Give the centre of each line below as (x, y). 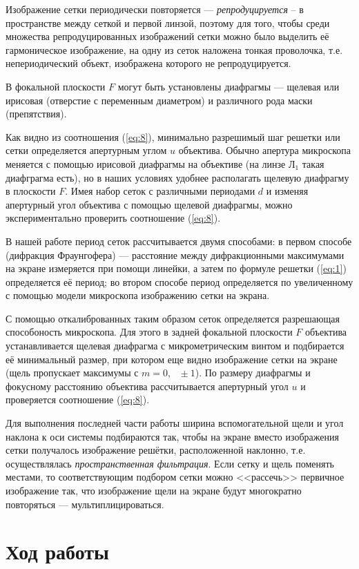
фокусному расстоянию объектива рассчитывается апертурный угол (147, 386)
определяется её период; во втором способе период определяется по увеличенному (179, 281)
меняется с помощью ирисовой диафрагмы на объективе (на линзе (146, 163)
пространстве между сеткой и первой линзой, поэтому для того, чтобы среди (168, 22)
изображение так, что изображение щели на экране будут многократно (154, 490)
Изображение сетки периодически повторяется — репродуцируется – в (155, 9)
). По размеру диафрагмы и (253, 373)
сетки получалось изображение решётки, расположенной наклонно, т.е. (156, 450)
